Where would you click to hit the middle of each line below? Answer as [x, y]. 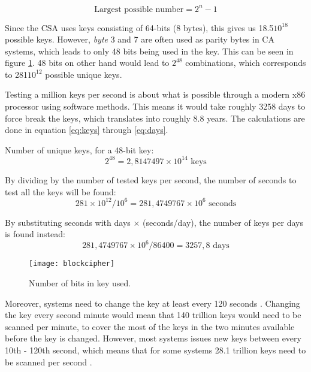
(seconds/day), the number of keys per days [223, 222]
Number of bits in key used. [80, 282]
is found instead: [35, 234]
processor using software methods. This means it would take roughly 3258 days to [155, 106]
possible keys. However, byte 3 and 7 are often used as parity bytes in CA [140, 39]
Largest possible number [139, 9]
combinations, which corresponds [246, 63]
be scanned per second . [49, 362]
